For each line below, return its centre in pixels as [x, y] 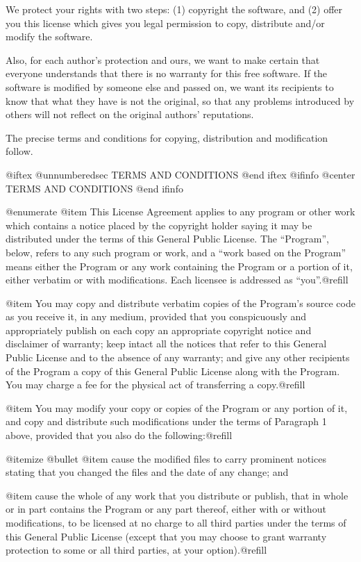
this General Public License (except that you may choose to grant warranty [166, 536]
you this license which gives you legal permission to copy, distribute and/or [165, 23]
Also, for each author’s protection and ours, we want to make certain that [163, 59]
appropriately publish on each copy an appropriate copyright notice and [159, 330]
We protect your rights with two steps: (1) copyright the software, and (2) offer [174, 9]
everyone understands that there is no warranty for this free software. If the [167, 73]
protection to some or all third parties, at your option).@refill [136, 550]
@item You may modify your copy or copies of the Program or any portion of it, [177, 407]
